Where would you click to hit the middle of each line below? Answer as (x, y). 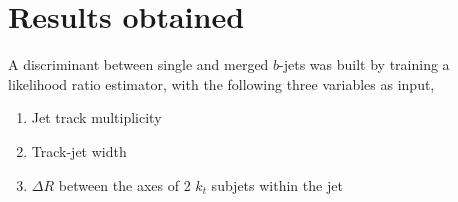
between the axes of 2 (124, 184)
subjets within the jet (277, 184)
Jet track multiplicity (96, 117)
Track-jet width (79, 150)
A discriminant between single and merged (138, 64)
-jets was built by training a (364, 64)
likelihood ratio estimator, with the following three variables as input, (221, 83)
